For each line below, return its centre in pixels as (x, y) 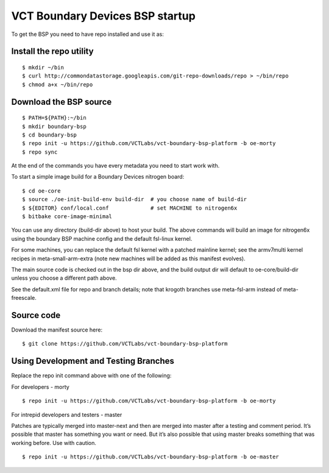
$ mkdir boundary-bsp (54, 126)
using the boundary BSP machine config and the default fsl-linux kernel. (102, 238)
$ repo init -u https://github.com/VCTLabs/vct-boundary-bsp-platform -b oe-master (151, 457)
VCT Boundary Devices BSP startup (104, 16)
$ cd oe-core (41, 191)
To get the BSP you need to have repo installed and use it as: (87, 34)
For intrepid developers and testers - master (67, 414)
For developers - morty (40, 386)
